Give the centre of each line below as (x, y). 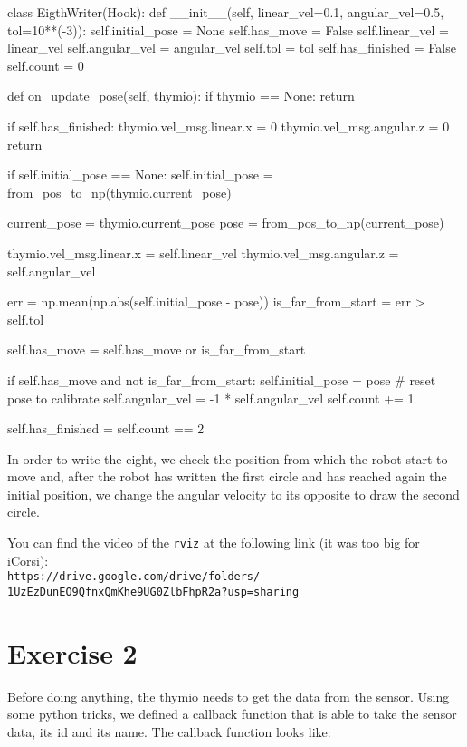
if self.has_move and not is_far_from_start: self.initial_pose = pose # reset (222, 379)
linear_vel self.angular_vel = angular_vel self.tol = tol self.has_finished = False (232, 48)
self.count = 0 (46, 65)
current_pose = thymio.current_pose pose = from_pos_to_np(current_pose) (226, 223)
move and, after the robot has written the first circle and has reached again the (227, 476)
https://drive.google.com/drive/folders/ (134, 577)
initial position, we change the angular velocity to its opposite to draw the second (233, 494)
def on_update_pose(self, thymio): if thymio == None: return (181, 96)
